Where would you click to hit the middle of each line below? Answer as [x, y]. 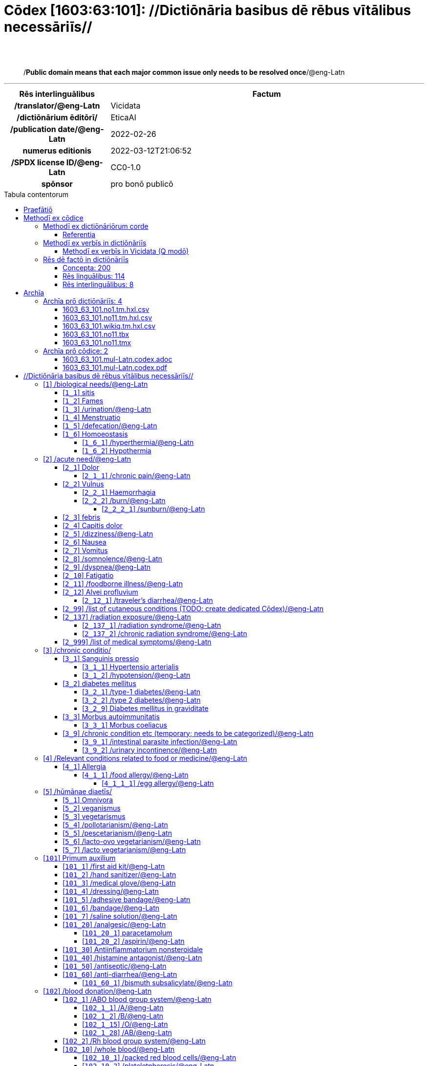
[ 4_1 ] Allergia [84, 766]
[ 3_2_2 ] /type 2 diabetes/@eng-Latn [141, 700]
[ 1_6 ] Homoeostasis [95, 434]
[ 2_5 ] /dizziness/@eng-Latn [108, 533]
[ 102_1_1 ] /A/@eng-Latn [123, 1007]
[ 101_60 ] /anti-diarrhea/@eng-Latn [120, 974]
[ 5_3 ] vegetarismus [94, 816]
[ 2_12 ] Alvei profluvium [100, 592]
